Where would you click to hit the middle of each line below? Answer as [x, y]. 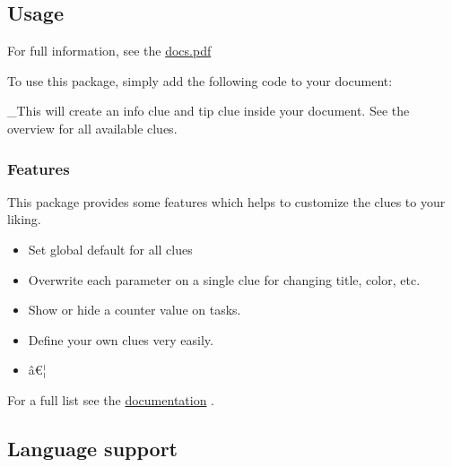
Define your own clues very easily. [121, 339]
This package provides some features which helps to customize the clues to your [226, 201]
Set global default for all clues [110, 249]
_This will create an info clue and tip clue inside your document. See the [209, 111]
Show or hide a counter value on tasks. [135, 310]
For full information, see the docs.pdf [109, 51]
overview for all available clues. [92, 128]
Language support [92, 448]
